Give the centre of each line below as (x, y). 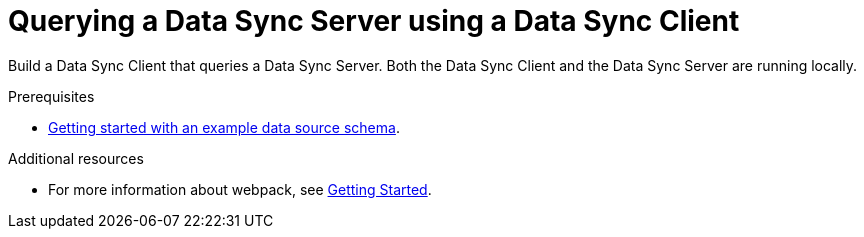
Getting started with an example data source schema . (224, 127)
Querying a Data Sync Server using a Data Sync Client (374, 21)
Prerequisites (51, 96)
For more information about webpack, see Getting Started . (240, 189)
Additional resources (76, 158)
